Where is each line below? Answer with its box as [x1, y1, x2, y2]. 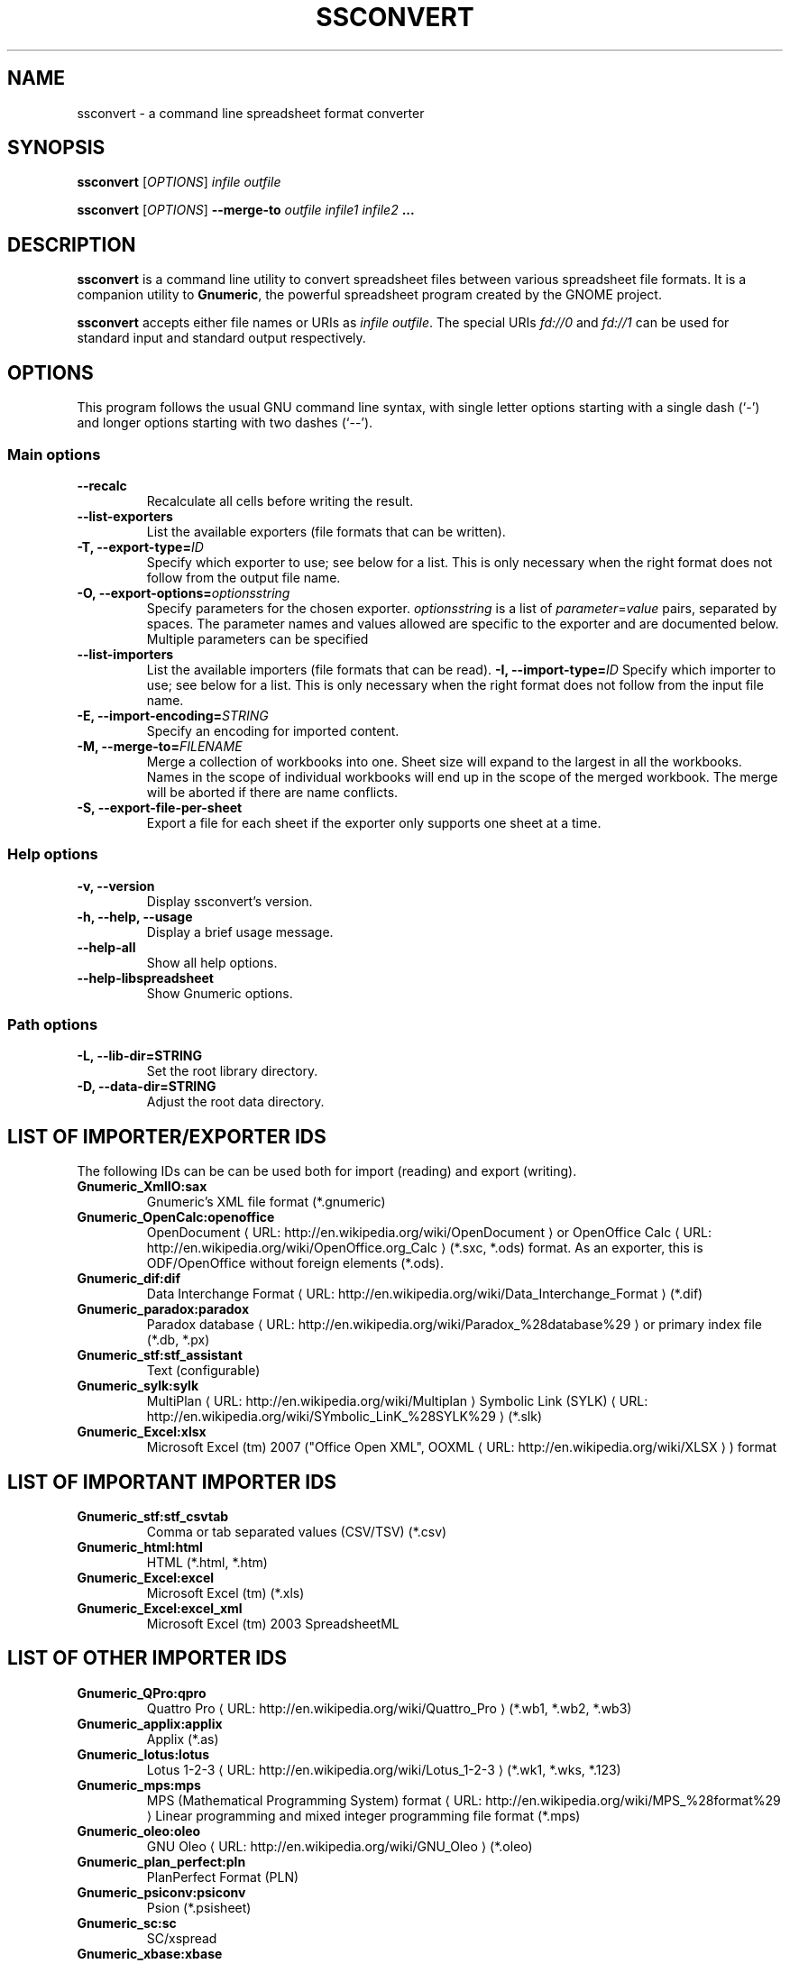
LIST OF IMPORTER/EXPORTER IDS [7, 1124, 326, 1148]
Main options [7, 445, 101, 463]
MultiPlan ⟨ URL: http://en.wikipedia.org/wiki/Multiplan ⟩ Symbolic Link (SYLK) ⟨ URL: [146, 1393, 648, 1409]
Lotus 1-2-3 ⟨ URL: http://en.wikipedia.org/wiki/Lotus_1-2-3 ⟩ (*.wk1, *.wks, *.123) [146, 1761, 621, 1777]
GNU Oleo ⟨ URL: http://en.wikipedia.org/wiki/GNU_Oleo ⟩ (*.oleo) [146, 1838, 533, 1854]
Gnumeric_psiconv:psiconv [77, 1884, 246, 1900]
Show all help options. [146, 954, 278, 970]
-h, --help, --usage [77, 908, 193, 924]
